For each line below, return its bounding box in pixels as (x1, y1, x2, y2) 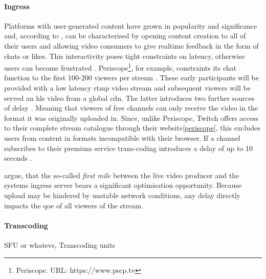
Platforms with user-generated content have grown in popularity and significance (4, 20, 257, 31)
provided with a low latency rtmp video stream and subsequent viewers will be (4, 82, 251, 93)
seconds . (4, 153, 32, 163)
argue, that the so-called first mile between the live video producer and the (4, 169, 239, 180)
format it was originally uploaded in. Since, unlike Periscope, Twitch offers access (4, 112, 258, 123)
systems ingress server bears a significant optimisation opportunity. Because (4, 180, 241, 190)
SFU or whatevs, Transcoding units (4, 239, 116, 250)
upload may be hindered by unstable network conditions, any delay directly (4, 189, 240, 200)
